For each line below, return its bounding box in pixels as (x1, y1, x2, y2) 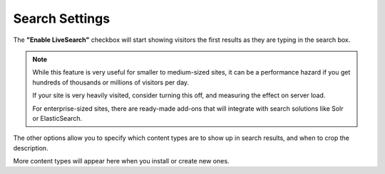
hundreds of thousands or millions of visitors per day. (32, 78, 189, 87)
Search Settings (13, 11, 111, 26)
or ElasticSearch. (32, 114, 83, 122)
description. (13, 143, 49, 152)
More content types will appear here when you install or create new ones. (13, 157, 230, 165)
